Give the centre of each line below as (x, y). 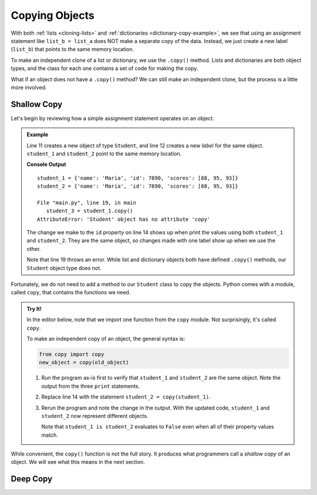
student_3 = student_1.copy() (90, 211)
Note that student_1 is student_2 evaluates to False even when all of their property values (158, 427)
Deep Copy (32, 479)
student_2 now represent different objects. (95, 416)
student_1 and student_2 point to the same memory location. (104, 154)
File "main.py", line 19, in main (87, 202)
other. (34, 249)
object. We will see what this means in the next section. (78, 462)
